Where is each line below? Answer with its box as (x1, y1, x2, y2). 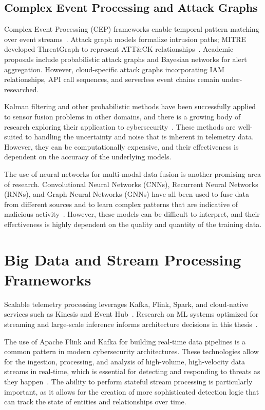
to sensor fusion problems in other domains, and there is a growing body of (4, 111, 241, 121)
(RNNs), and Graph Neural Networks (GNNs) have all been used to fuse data (4, 189, 249, 199)
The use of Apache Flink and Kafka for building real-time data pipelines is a (4, 336, 245, 346)
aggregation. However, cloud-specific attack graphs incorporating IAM (4, 64, 224, 74)
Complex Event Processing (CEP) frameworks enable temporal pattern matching (4, 24, 259, 34)
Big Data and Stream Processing (4, 249, 241, 270)
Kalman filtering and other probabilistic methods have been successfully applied (4, 101, 256, 112)
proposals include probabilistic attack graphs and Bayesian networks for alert (4, 53, 247, 64)
